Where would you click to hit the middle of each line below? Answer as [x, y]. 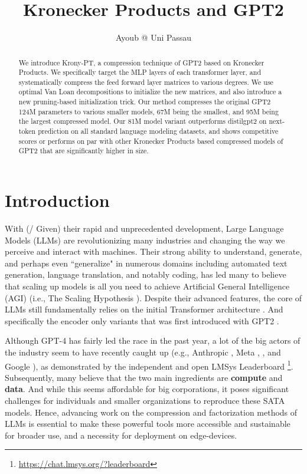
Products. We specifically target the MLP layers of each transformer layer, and [140, 72]
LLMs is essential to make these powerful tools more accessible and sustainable [148, 424]
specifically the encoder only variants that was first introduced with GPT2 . [142, 320]
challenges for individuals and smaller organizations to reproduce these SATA [145, 400]
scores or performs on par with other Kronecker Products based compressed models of [151, 141]
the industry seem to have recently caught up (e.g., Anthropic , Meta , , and [143, 352]
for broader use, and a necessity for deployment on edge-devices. [121, 435]
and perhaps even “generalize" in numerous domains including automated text [146, 263]
